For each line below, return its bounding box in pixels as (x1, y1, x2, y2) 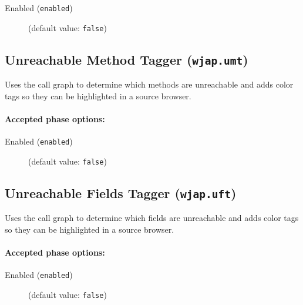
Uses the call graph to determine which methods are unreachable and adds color (5, 78, 294, 91)
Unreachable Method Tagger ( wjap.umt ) (5, 50, 248, 68)
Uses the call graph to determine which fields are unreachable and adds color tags (5, 212, 299, 224)
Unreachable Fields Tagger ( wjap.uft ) (5, 183, 237, 202)
